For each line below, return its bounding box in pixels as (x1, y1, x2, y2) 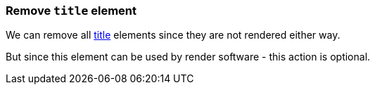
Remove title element (6, 4, 136, 18)
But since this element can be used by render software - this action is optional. (6, 51, 371, 63)
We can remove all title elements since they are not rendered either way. (6, 29, 341, 41)
